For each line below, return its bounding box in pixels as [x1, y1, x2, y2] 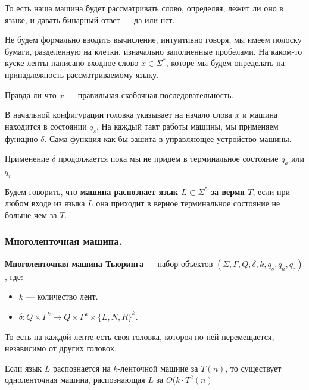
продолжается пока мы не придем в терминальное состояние [58, 152, 279, 165]
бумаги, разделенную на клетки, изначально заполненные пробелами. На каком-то [5, 45, 302, 57]
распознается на [52, 361, 111, 374]
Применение [5, 152, 49, 165]
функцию [5, 132, 38, 144]
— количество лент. [26, 290, 98, 303]
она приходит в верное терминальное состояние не [96, 197, 280, 209]
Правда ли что [5, 88, 57, 100]
